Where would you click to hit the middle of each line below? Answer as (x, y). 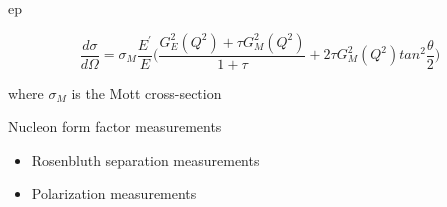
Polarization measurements (114, 193)
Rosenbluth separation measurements (145, 159)
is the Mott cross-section (146, 92)
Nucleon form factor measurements (115, 126)
